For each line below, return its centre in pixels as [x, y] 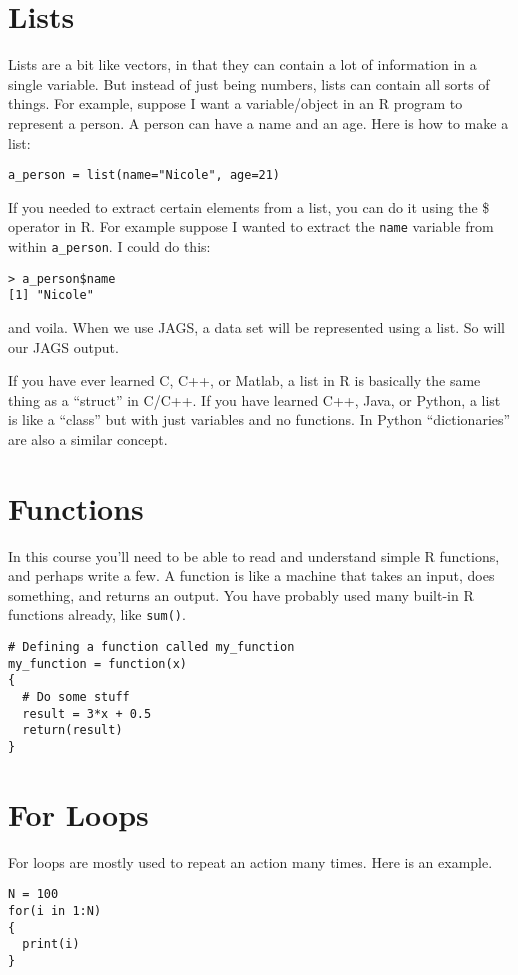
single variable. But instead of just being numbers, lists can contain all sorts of [249, 83]
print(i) [51, 944]
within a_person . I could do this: [109, 246]
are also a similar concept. [88, 438]
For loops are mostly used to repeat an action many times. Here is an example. [250, 861]
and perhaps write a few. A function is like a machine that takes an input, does [251, 575]
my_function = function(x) [97, 663]
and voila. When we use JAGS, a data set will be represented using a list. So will [256, 326]
